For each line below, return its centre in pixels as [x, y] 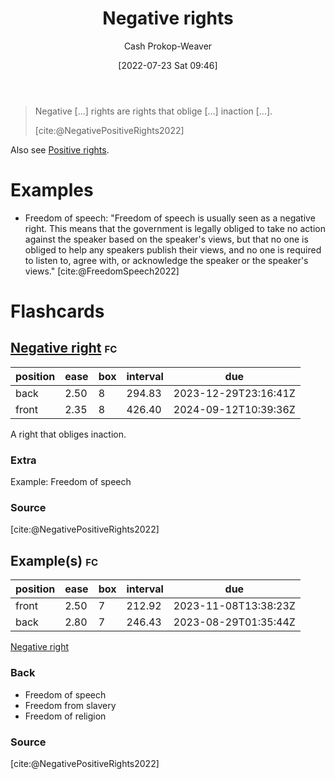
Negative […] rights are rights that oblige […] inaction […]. [153, 111]
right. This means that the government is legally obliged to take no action [175, 228]
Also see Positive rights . [60, 149]
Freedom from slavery [70, 705]
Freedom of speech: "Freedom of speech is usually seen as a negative [170, 218]
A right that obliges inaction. [68, 434]
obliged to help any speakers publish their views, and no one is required [173, 249]
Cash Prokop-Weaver [168, 46]
